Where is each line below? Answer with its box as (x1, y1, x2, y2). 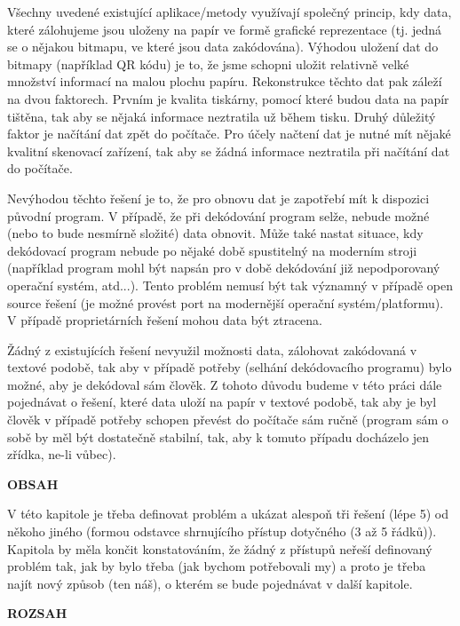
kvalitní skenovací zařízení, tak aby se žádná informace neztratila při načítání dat (7, 141, 450, 160)
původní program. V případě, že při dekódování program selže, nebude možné (7, 206, 430, 225)
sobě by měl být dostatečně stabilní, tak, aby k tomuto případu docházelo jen (7, 427, 430, 446)
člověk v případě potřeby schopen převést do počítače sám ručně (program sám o (7, 410, 448, 429)
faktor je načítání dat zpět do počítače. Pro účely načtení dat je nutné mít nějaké (7, 124, 451, 143)
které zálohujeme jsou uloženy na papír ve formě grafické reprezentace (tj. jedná (7, 20, 442, 38)
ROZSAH (7, 604, 67, 622)
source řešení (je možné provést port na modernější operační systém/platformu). (7, 293, 444, 312)
